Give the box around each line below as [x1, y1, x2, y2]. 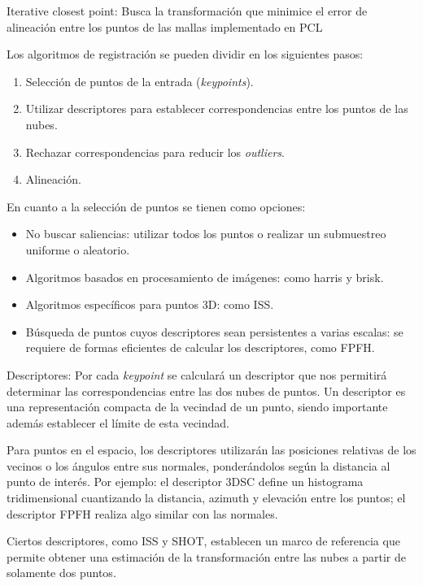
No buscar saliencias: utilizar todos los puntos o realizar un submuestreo [25, 225, 386, 242]
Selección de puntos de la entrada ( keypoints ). [25, 72, 254, 89]
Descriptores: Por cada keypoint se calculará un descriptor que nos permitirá [7, 366, 387, 383]
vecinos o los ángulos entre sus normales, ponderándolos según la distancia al [7, 457, 390, 474]
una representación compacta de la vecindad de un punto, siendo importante [7, 398, 388, 415]
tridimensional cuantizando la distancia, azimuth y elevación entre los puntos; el [7, 489, 406, 506]
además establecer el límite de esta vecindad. [7, 414, 229, 431]
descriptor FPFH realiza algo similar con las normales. [7, 505, 278, 522]
